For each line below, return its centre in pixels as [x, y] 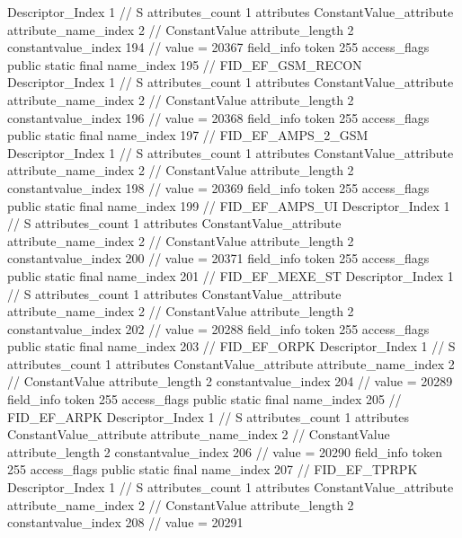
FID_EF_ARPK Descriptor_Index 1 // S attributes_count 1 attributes [209, 416]
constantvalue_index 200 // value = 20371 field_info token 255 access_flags [218, 258]
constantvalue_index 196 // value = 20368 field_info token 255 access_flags [218, 117]
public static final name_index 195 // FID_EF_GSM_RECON [185, 64]
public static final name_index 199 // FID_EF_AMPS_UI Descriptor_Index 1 [229, 205]
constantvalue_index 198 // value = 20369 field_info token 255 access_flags [218, 187]
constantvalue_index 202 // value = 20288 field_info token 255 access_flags [218, 328]
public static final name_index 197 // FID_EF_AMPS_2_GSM [188, 135]
